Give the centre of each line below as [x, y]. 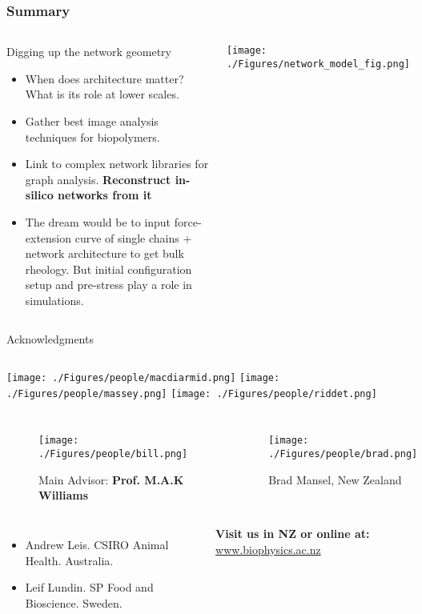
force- [188, 221]
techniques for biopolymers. [92, 136]
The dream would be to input [98, 221]
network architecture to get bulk [104, 253]
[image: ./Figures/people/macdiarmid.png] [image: [143, 378]
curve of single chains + [133, 237]
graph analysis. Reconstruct [98, 179]
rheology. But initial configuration [109, 269]
